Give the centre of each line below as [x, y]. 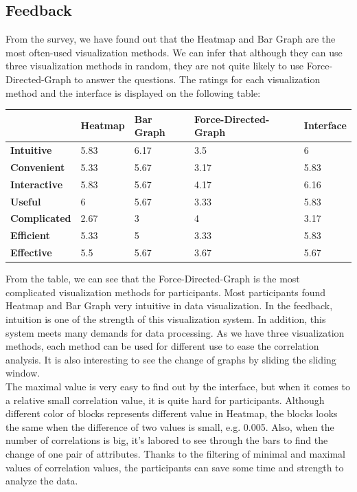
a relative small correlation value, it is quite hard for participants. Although [165, 400]
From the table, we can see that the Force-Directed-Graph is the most [153, 279]
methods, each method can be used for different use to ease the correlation [162, 346]
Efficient [30, 235]
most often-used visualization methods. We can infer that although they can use [174, 52]
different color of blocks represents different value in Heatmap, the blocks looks [172, 413]
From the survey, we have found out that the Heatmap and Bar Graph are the [171, 39]
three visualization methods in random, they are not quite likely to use [154, 66]
